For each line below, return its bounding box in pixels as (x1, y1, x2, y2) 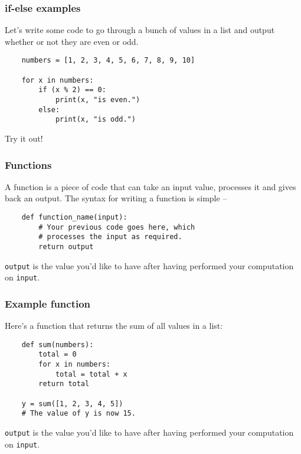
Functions (5, 157, 52, 172)
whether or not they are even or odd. (5, 35, 139, 47)
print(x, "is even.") (55, 96, 140, 104)
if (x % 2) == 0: (38, 86, 106, 94)
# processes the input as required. (38, 233, 182, 241)
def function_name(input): (21, 213, 127, 221)
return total (38, 380, 90, 388)
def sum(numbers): (21, 340, 94, 349)
